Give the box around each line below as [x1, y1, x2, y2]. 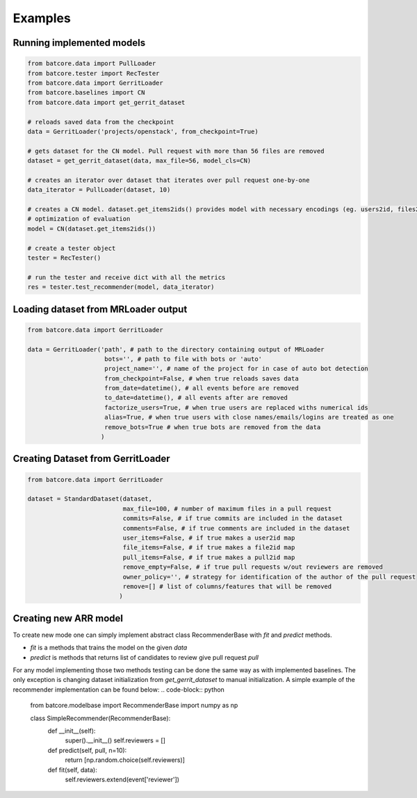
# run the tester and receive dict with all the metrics [27, 273, 226, 281]
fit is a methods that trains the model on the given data [30, 643, 188, 652]
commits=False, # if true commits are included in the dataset [122, 515, 343, 522]
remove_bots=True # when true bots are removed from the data [104, 423, 321, 431]
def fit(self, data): [47, 765, 97, 774]
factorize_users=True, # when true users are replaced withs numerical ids [104, 404, 368, 411]
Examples [13, 10, 71, 26]
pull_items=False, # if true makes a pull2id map [122, 553, 295, 561]
